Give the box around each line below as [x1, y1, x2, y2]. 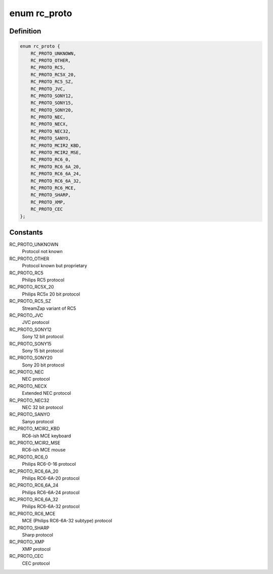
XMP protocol [22, 546, 51, 552]
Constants [9, 228, 43, 236]
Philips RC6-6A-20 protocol [22, 475, 80, 481]
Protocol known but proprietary [22, 263, 87, 269]
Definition [9, 27, 41, 35]
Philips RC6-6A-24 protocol [22, 489, 80, 496]
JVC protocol [22, 319, 50, 325]
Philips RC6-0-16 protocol [22, 461, 76, 467]
